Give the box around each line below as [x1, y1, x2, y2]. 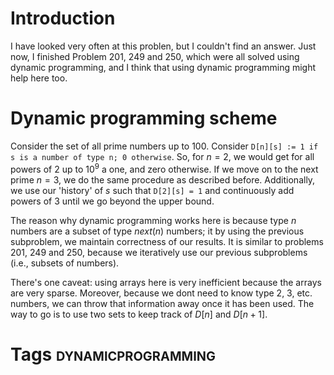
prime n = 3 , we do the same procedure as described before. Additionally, [10, 173, 316, 186]
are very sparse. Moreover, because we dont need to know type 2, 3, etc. [10, 287, 313, 299]
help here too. [10, 72, 68, 84]
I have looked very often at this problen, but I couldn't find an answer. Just [10, 40, 317, 52]
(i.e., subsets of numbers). [10, 257, 120, 269]
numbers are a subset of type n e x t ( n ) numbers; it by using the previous [10, 225, 305, 237]
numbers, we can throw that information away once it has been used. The [10, 297, 315, 309]
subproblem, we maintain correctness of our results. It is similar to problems [10, 235, 324, 247]
